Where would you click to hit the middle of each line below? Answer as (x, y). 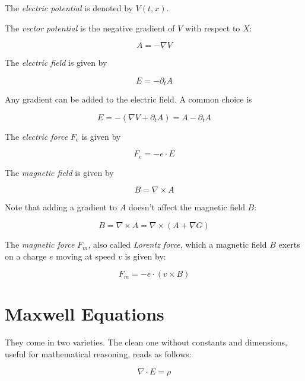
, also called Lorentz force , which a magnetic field (177, 244)
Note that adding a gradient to (61, 207)
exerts (289, 244)
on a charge (26, 256)
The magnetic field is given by (59, 172)
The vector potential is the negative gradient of (90, 28)
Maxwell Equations (85, 314)
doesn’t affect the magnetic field (187, 207)
